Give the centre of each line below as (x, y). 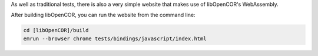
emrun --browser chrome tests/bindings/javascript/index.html (115, 38)
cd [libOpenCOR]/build (56, 30)
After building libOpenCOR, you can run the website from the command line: (103, 15)
